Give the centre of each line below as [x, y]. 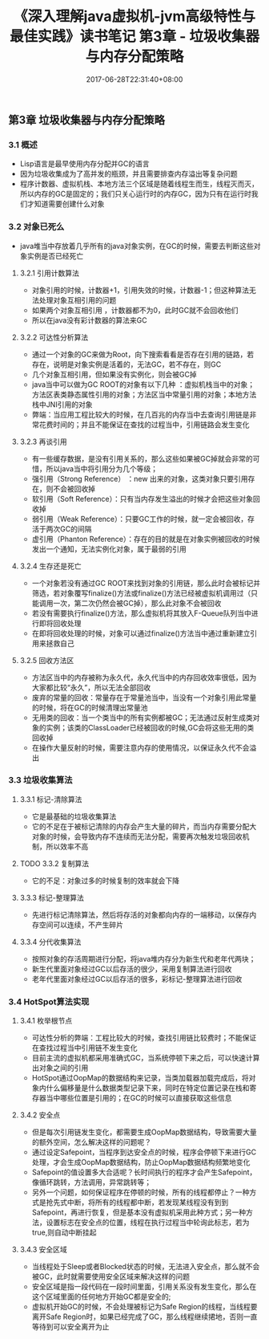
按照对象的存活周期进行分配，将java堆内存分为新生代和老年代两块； [144, 958]
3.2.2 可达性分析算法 [54, 337]
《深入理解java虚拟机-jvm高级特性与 [134, 16]
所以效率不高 [67, 846]
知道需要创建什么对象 [69, 204]
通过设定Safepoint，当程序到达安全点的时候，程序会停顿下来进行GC [144, 1152]
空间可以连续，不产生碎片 [81, 925]
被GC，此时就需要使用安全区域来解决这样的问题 [111, 1276]
